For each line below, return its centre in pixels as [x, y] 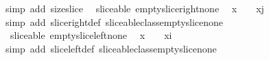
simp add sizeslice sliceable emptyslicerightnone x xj [134, 8]
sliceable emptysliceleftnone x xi [91, 35]
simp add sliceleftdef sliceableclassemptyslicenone [111, 48]
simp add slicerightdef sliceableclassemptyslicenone [114, 21]
